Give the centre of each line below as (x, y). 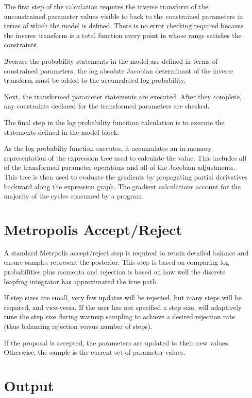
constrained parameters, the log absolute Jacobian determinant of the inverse (119, 70)
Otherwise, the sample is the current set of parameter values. (95, 352)
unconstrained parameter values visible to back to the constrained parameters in (124, 16)
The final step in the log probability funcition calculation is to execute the (114, 122)
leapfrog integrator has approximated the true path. (81, 281)
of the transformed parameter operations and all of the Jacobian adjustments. (120, 167)
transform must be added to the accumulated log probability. (95, 80)
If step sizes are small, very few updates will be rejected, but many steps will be (123, 298)
